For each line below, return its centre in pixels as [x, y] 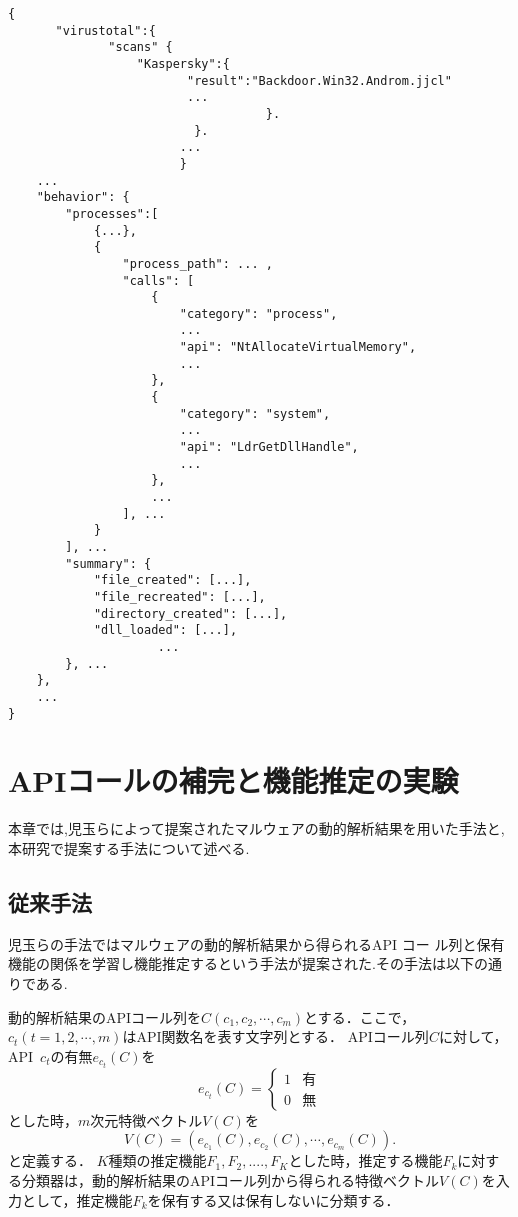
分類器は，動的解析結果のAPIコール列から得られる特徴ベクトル [230, 1179]
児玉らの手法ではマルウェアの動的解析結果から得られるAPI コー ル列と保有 [256, 943]
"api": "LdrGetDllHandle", [269, 447]
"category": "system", [255, 413]
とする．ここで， [360, 1016]
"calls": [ [158, 280]
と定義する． [50, 1160]
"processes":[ [112, 213]
